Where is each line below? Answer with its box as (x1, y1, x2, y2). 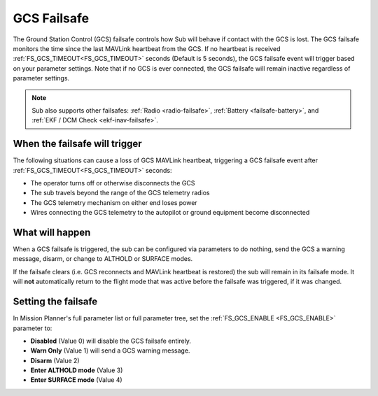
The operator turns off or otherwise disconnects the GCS (30, 178, 195, 187)
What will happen (13, 226, 91, 238)
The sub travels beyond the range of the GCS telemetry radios (30, 189, 210, 197)
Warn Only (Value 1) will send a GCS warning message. (30, 346, 190, 355)
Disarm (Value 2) (30, 356, 80, 365)
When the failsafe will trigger (13, 138, 143, 150)
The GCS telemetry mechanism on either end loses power (30, 198, 197, 206)
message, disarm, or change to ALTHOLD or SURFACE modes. (13, 255, 193, 263)
